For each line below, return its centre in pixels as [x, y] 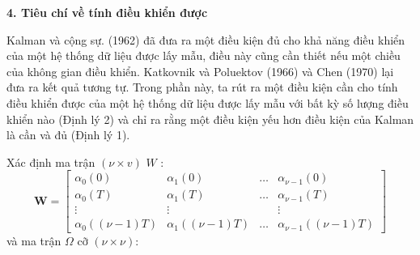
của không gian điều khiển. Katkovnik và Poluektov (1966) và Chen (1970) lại [200, 71]
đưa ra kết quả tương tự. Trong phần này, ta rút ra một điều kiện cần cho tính [202, 87]
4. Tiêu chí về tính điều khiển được [107, 12]
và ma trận [34, 241]
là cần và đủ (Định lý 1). [68, 135]
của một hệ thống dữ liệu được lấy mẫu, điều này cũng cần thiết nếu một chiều [204, 55]
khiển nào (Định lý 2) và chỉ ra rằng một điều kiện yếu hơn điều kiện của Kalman [210, 119]
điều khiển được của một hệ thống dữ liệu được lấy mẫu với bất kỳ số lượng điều [208, 102]
